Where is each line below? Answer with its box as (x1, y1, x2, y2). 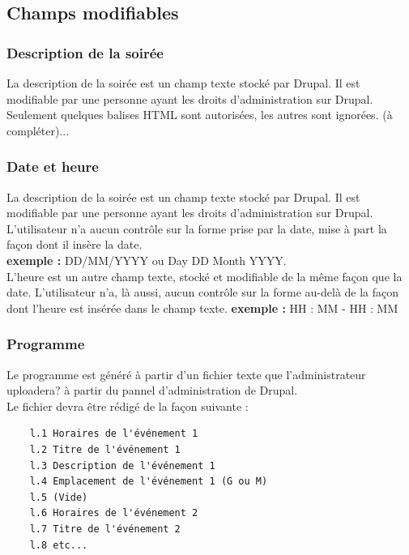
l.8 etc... (29, 539, 88, 551)
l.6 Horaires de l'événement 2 (29, 507, 198, 519)
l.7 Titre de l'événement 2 (29, 523, 181, 535)
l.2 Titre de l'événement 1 (29, 443, 181, 455)
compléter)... (6, 122, 70, 139)
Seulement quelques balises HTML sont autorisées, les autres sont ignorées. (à (6, 106, 393, 123)
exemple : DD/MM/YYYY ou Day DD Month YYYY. (6, 251, 287, 268)
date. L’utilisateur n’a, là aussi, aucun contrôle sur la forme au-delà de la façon (6, 284, 399, 301)
